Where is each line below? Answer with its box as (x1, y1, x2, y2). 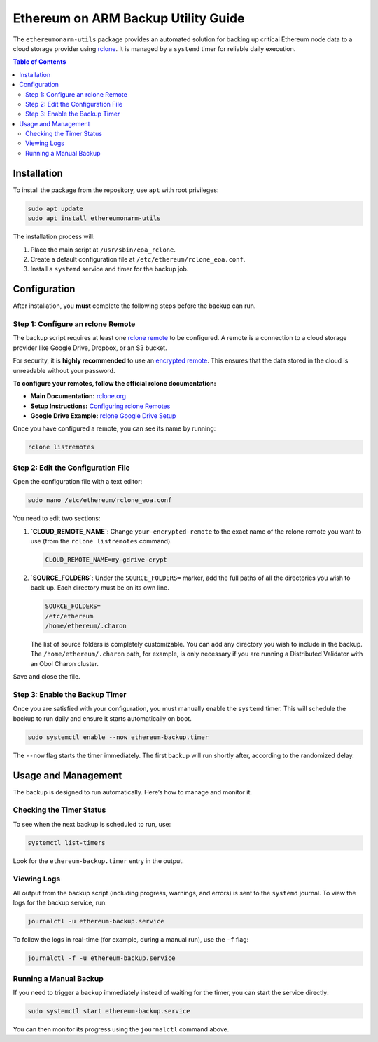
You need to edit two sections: (13, 514, 101, 522)
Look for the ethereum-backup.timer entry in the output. (13, 856, 185, 865)
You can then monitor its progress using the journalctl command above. (13, 1024, 230, 1034)
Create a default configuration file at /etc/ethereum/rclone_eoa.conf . (30, 255, 246, 263)
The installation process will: (13, 232, 95, 241)
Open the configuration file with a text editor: (13, 478, 143, 486)
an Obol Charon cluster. (30, 659, 99, 668)
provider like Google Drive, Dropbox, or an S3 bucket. (13, 344, 167, 352)
